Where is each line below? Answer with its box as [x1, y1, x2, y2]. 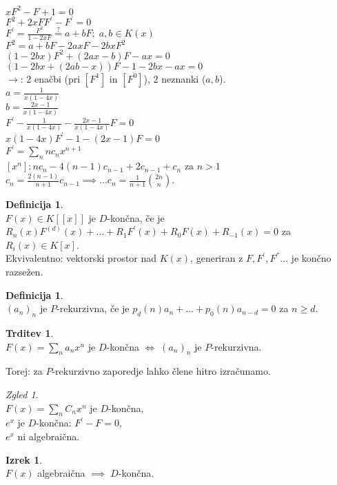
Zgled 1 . [6, 387, 39, 402]
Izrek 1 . [6, 452, 43, 466]
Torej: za [6, 364, 43, 378]
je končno [291, 251, 331, 265]
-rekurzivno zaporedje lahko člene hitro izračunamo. [52, 364, 271, 378]
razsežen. [6, 265, 43, 279]
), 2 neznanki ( [143, 71, 206, 85]
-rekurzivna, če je [57, 301, 130, 316]
